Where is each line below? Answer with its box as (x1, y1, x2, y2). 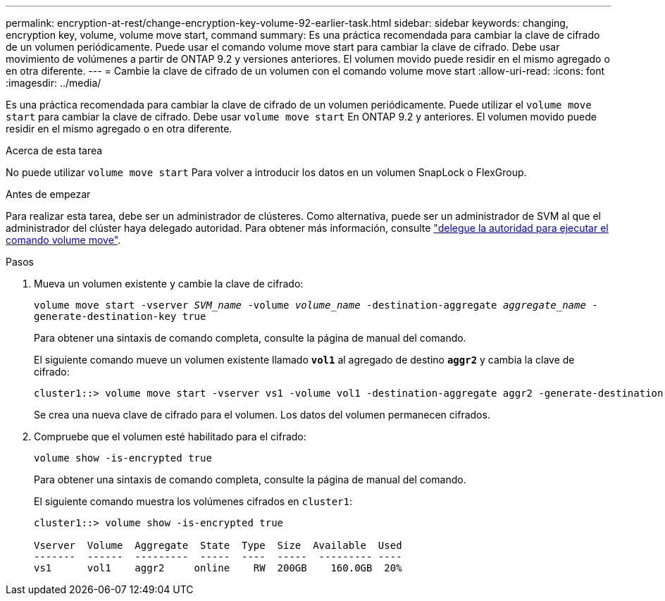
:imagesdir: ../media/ (6, 77, 101, 89)
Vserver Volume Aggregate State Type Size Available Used (34, 540, 402, 551)
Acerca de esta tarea (6, 144, 103, 156)
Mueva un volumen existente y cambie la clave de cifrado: (34, 278, 304, 290)
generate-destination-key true (34, 311, 206, 322)
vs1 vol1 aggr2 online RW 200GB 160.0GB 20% (34, 562, 402, 574)
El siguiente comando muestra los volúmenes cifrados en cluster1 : (34, 495, 352, 507)
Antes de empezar (6, 188, 91, 200)
